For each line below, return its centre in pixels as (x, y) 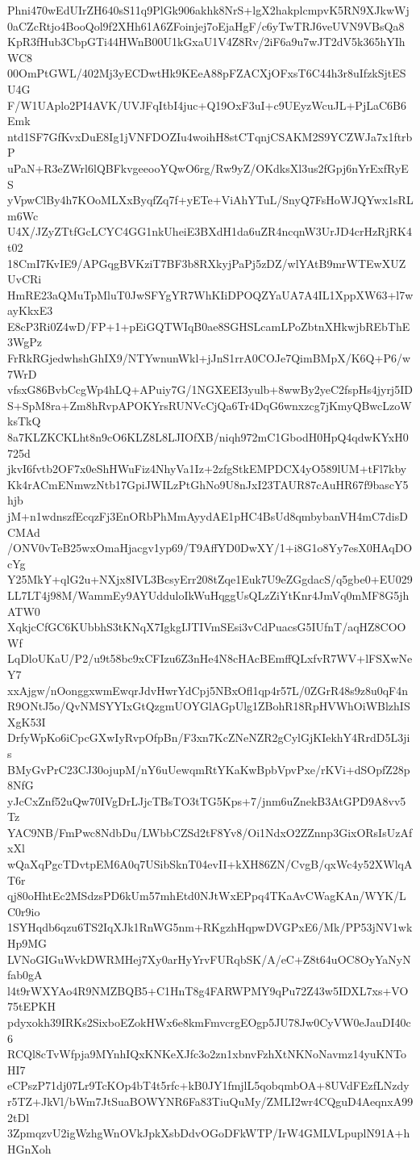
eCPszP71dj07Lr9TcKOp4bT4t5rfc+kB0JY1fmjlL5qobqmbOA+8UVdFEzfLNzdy (208, 1085)
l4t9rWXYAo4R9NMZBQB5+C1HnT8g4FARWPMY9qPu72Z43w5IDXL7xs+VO (208, 990)
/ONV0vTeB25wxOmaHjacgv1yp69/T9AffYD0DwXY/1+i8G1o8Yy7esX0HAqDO (210, 548)
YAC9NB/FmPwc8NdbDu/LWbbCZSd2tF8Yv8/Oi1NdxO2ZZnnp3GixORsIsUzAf (210, 832)
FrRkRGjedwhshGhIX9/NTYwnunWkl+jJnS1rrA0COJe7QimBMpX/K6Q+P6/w (209, 358)
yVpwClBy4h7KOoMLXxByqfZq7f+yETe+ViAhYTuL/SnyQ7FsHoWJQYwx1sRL (210, 200)
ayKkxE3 (30, 310)
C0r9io (24, 911)
